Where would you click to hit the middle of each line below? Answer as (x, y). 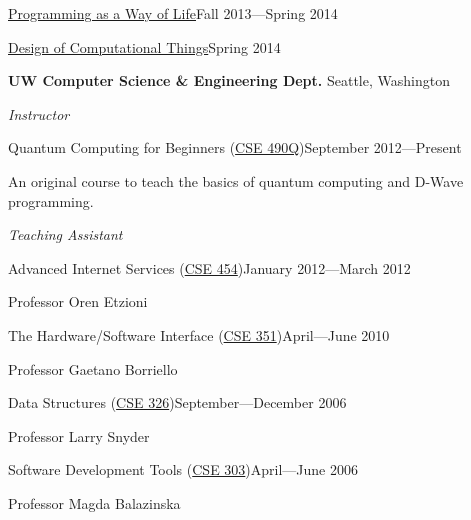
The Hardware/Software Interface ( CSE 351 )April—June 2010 (199, 334)
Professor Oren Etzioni (78, 301)
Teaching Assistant (65, 234)
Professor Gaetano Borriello (93, 368)
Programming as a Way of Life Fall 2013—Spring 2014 (173, 13)
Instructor (39, 113)
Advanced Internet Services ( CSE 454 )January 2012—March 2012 (209, 267)
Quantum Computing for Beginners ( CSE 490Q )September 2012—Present (235, 147)
